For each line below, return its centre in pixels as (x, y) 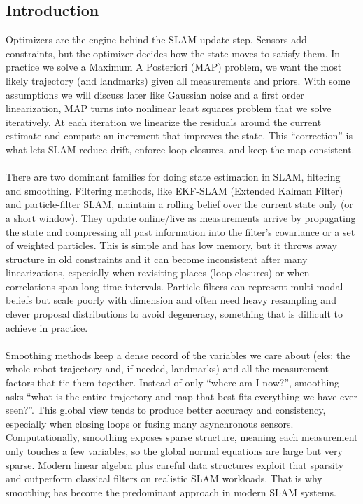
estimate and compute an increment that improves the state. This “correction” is (179, 135)
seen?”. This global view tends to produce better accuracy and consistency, (166, 410)
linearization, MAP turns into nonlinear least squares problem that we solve (169, 108)
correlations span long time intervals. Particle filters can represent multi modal (175, 286)
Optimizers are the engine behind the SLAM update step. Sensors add (156, 40)
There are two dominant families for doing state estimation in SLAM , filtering (173, 177)
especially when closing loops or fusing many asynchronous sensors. (150, 423)
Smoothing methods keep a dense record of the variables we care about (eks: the (178, 355)
